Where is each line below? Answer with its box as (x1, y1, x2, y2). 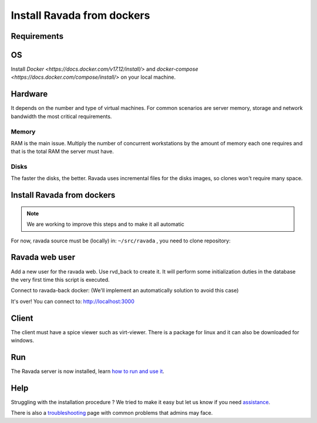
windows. (11, 337, 35, 344)
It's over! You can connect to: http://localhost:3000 (11, 298, 134, 305)
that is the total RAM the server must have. (11, 148, 114, 155)
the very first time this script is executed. (11, 276, 110, 283)
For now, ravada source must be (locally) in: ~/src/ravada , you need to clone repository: (11, 237, 231, 244)
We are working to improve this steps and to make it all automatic (26, 221, 185, 228)
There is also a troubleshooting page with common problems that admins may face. (11, 409, 213, 417)
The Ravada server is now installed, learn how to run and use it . (11, 368, 164, 375)
